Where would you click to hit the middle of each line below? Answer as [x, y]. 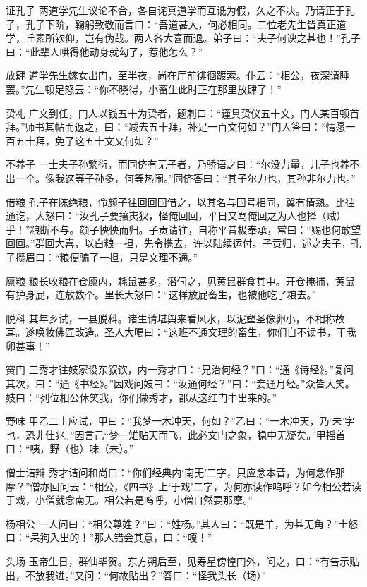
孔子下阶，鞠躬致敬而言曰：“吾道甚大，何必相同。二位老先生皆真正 [181, 24]
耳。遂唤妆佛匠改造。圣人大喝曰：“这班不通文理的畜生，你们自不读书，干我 [181, 332]
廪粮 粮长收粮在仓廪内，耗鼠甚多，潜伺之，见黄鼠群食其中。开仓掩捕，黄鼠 [180, 280]
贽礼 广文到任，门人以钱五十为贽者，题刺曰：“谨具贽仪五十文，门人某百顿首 [183, 113]
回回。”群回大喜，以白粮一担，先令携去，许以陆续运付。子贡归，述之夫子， [179, 243]
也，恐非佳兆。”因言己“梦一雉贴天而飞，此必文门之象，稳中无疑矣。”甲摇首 [176, 434]
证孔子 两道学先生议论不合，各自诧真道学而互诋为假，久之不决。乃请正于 [175, 10]
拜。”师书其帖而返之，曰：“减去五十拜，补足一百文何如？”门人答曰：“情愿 [176, 127]
